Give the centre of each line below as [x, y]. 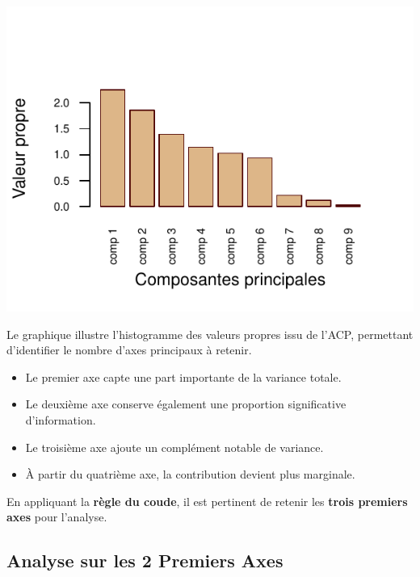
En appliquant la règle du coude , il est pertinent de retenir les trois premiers [207, 501]
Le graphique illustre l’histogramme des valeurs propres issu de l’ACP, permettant [210, 334]
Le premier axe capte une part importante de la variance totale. [183, 376]
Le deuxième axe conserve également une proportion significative [186, 404]
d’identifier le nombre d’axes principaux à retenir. [129, 350]
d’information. [61, 419]
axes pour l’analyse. [57, 517]
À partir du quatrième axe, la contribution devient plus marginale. [190, 474]
